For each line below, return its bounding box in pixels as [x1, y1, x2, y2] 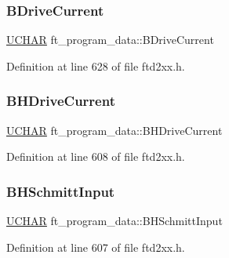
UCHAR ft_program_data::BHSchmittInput [6, 213, 223, 229]
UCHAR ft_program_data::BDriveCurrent [6, 31, 214, 48]
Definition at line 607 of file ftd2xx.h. [6, 238, 185, 255]
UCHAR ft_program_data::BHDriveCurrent [6, 122, 223, 138]
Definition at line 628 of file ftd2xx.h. [6, 57, 185, 74]
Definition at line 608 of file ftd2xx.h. [6, 148, 185, 165]
